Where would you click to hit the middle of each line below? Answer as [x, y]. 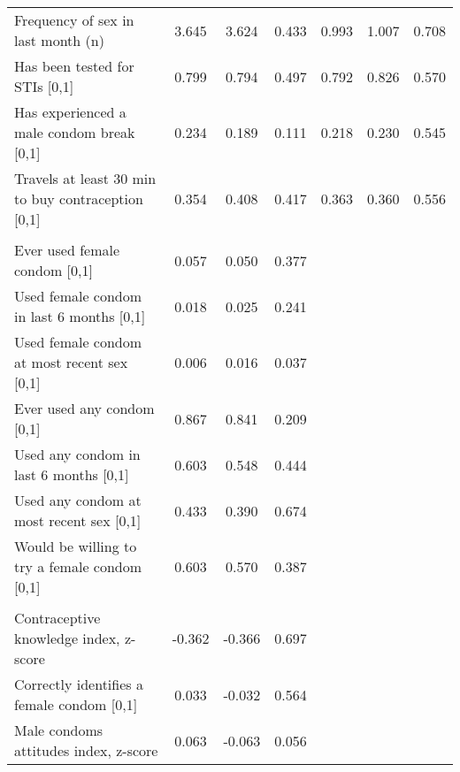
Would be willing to [76, 546]
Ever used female [67, 250]
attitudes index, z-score [86, 750]
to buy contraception [79, 199]
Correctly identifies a [79, 684]
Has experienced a [70, 112]
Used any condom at [78, 500]
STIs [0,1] [44, 86]
